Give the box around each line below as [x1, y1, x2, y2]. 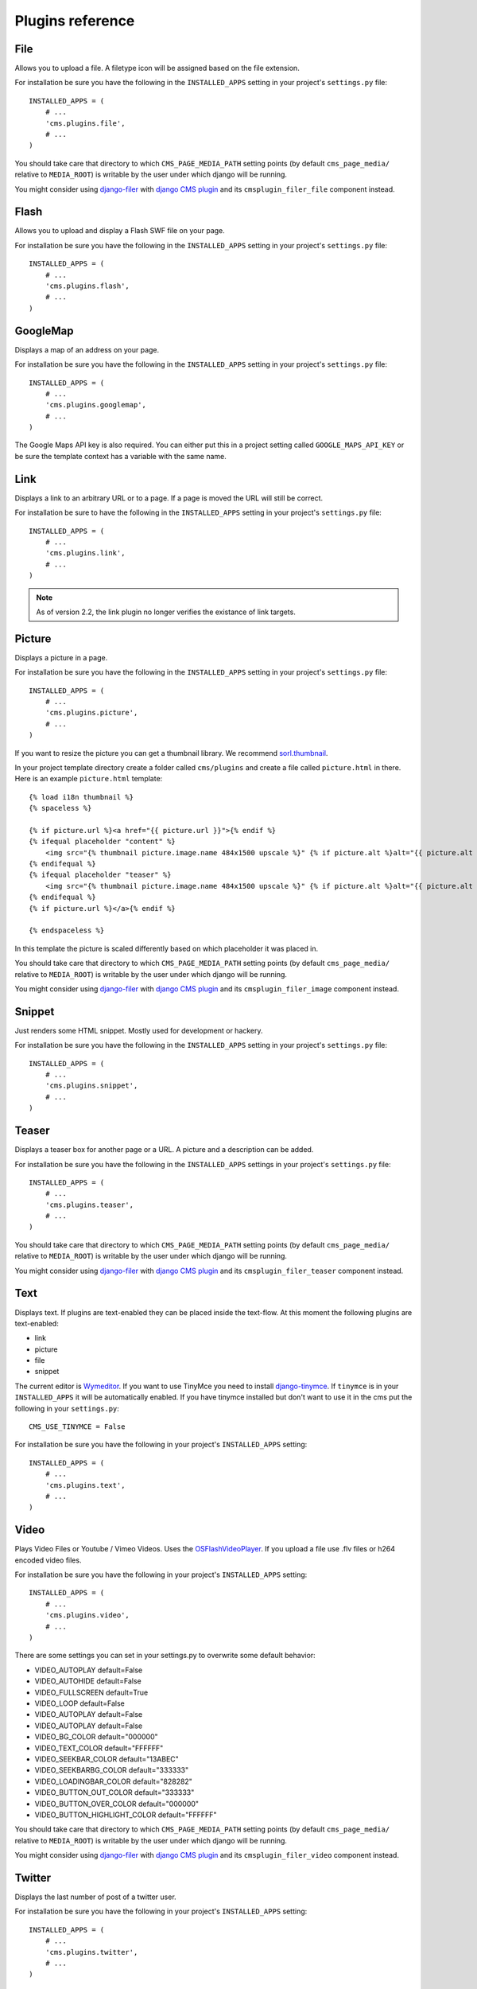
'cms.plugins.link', [45, 549, 126, 558]
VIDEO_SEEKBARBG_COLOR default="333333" [34, 1765, 189, 1775]
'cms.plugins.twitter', [45, 1948, 138, 1956]
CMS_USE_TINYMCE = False [29, 1423, 126, 1431]
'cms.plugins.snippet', [45, 1081, 138, 1090]
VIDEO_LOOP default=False [34, 1699, 125, 1708]
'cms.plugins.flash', [45, 282, 130, 290]
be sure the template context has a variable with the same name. [14, 451, 227, 461]
